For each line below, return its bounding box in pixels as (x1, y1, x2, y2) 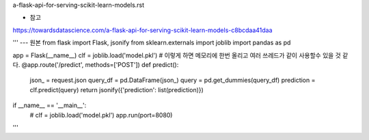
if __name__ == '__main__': (12, 101, 87, 109)
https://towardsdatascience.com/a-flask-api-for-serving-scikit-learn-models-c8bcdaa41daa (12, 26, 273, 34)
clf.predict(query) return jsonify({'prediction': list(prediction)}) (29, 85, 204, 94)
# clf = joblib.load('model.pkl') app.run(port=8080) (29, 111, 173, 119)
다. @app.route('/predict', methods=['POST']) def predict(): (12, 60, 179, 68)
